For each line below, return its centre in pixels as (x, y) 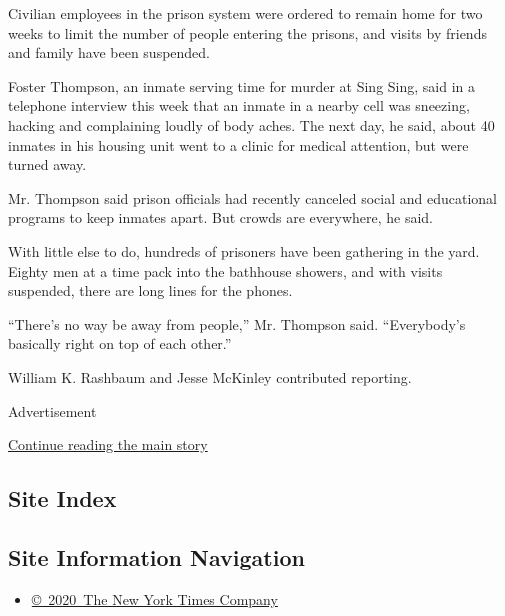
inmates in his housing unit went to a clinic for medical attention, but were (238, 144)
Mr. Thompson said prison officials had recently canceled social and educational (252, 197)
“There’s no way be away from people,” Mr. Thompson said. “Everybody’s (237, 323)
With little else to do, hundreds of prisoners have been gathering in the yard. (244, 250)
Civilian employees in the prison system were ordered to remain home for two (245, 13)
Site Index (62, 498)
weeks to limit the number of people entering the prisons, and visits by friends (247, 32)
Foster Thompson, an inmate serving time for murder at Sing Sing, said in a (241, 85)
